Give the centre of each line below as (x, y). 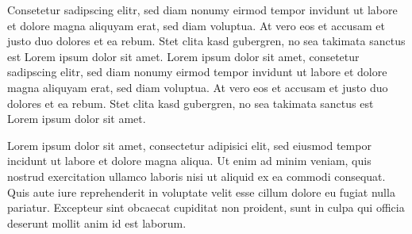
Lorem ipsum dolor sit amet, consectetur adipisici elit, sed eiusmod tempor (189, 145)
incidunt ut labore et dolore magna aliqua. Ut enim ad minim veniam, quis (189, 161)
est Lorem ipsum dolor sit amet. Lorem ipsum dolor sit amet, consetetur (183, 56)
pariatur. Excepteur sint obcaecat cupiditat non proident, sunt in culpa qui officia (206, 207)
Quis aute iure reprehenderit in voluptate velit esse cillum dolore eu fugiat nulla (201, 192)
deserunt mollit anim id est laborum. (97, 222)
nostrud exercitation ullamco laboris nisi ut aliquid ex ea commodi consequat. (196, 176)
